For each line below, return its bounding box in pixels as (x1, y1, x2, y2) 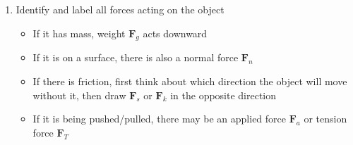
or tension (304, 111, 347, 126)
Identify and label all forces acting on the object (16, 2, 225, 16)
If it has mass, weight (32, 25, 126, 40)
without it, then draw (32, 87, 126, 102)
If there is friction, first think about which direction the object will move (32, 73, 347, 88)
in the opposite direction (170, 87, 277, 102)
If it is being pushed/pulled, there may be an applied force (32, 111, 287, 126)
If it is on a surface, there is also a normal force (32, 50, 239, 65)
